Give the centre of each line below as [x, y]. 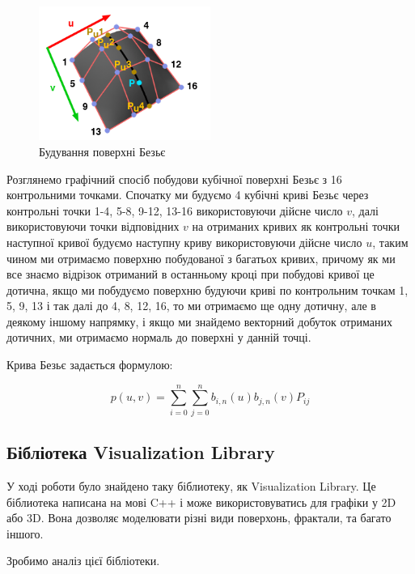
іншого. [25, 533]
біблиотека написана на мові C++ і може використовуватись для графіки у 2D [201, 502]
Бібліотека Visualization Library [141, 452]
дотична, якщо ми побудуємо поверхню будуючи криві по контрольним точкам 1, [207, 289]
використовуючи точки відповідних [93, 226]
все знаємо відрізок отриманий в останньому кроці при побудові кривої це [191, 274]
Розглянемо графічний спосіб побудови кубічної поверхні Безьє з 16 [174, 179]
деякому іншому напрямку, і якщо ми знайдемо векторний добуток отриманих [199, 321]
